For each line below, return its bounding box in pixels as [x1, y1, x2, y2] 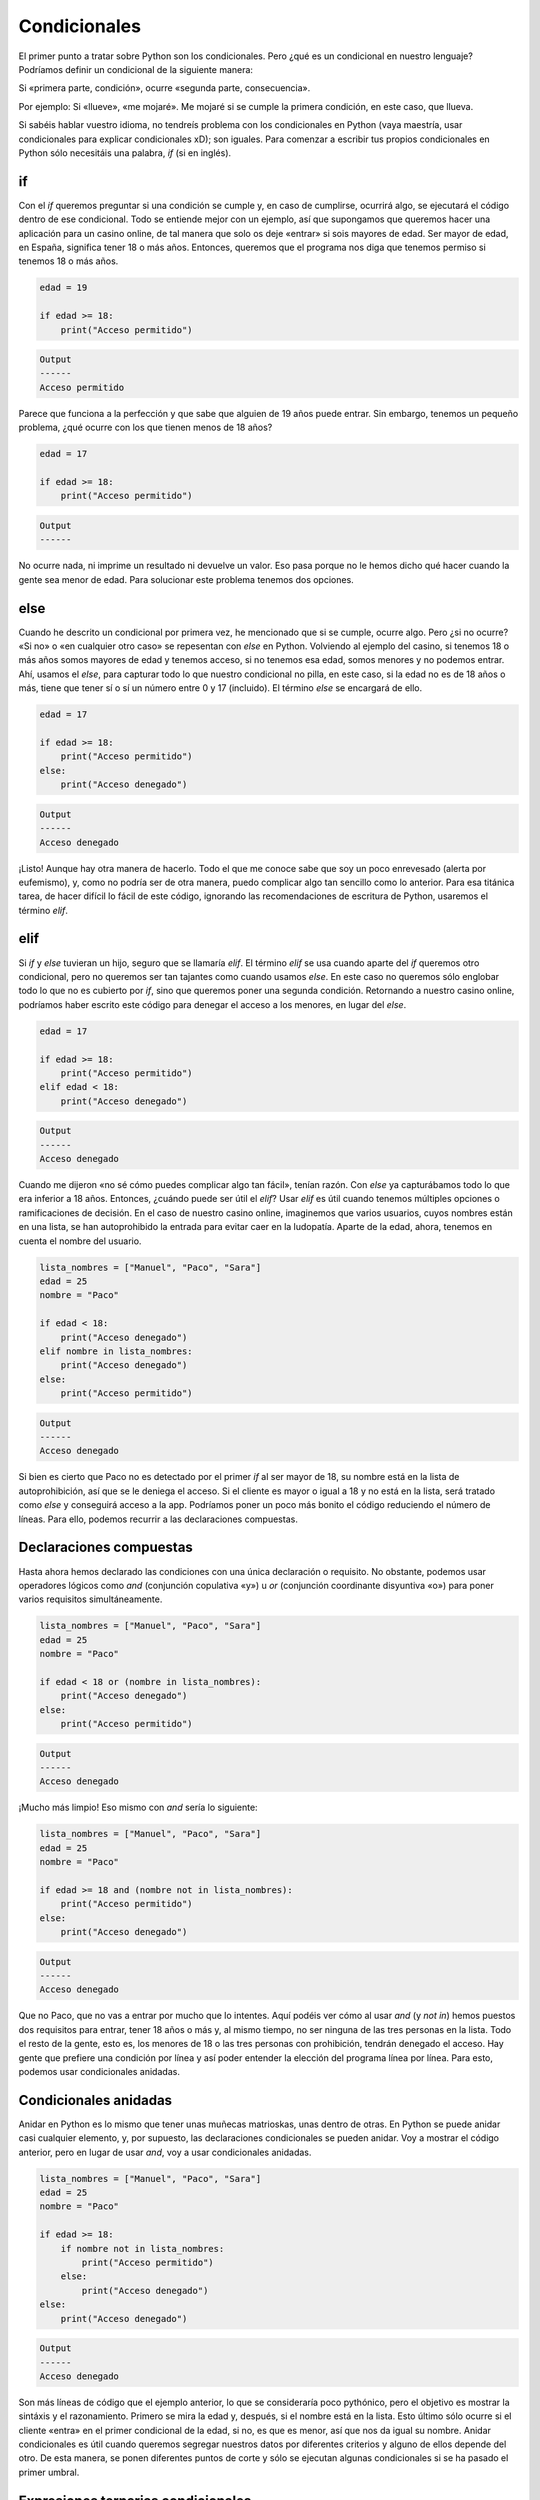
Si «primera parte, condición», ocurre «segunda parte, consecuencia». [18, 82, 311, 94]
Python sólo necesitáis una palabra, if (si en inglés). [18, 146, 232, 159]
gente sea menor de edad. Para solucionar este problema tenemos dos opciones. [18, 573, 354, 585]
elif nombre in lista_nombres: [39, 1345, 194, 1357]
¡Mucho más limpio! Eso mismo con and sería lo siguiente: [18, 1801, 259, 1814]
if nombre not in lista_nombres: [60, 2243, 225, 2254]
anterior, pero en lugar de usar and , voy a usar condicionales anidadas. [18, 2146, 312, 2158]
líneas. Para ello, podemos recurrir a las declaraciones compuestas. [18, 1513, 299, 1525]
